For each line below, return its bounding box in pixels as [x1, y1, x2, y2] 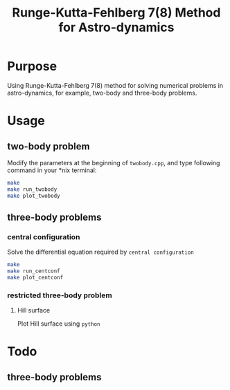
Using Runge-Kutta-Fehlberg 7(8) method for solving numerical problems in [7, 81, 224, 89]
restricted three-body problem [7, 290, 112, 300]
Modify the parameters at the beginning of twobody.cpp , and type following [7, 158, 220, 167]
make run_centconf [7, 268, 60, 275]
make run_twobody [7, 185, 57, 193]
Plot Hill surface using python [17, 319, 100, 328]
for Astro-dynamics [58, 19, 175, 35]
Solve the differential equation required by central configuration [7, 248, 194, 257]
